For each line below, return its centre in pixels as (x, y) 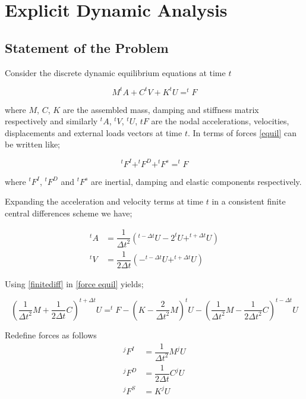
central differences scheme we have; (69, 213)
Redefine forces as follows (51, 334)
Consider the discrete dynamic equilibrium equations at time (115, 72)
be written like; (32, 144)
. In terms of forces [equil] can (242, 132)
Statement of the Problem (87, 47)
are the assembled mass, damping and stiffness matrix (161, 109)
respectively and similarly (51, 121)
